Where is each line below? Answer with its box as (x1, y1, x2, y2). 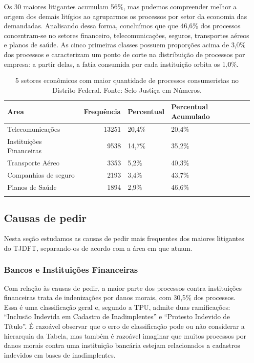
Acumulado (171, 111, 210, 121)
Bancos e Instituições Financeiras (4, 263, 138, 276)
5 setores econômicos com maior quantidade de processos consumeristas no (15, 75, 239, 85)
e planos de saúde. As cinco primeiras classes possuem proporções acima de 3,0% (4, 40, 246, 50)
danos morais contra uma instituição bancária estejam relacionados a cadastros (4, 340, 240, 350)
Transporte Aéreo (7, 158, 60, 168)
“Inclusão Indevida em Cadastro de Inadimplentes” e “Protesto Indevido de (4, 311, 230, 322)
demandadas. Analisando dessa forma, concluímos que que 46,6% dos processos (4, 20, 241, 31)
